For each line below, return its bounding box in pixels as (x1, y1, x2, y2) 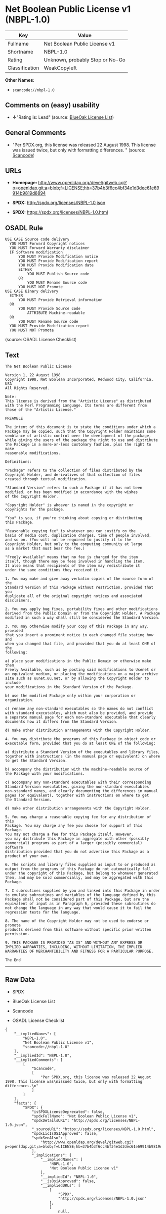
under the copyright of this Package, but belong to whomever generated (5, 871, 158, 876)
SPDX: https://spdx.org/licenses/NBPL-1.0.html (12, 209, 108, 215)
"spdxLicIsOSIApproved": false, (31, 1131, 98, 1136)
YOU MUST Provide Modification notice (18, 254, 98, 259)
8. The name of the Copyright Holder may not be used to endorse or (5, 918, 149, 923)
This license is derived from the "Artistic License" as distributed (5, 399, 152, 404)
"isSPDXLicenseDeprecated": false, (31, 1109, 105, 1114)
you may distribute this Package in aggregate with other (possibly (5, 836, 149, 841)
